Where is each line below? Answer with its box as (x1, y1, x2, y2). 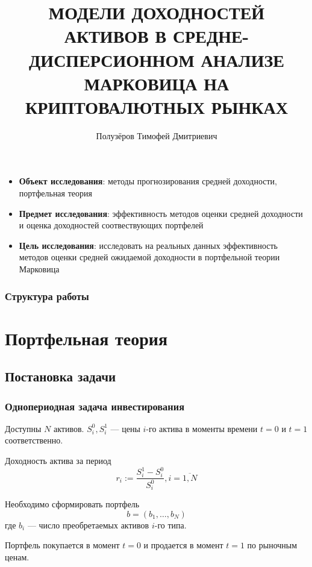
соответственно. (5, 434, 63, 446)
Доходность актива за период (5, 454, 111, 467)
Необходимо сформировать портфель (5, 498, 140, 510)
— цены (110, 422, 140, 434)
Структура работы (5, 288, 89, 303)
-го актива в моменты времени (146, 422, 258, 434)
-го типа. (154, 518, 187, 531)
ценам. (5, 551, 30, 563)
